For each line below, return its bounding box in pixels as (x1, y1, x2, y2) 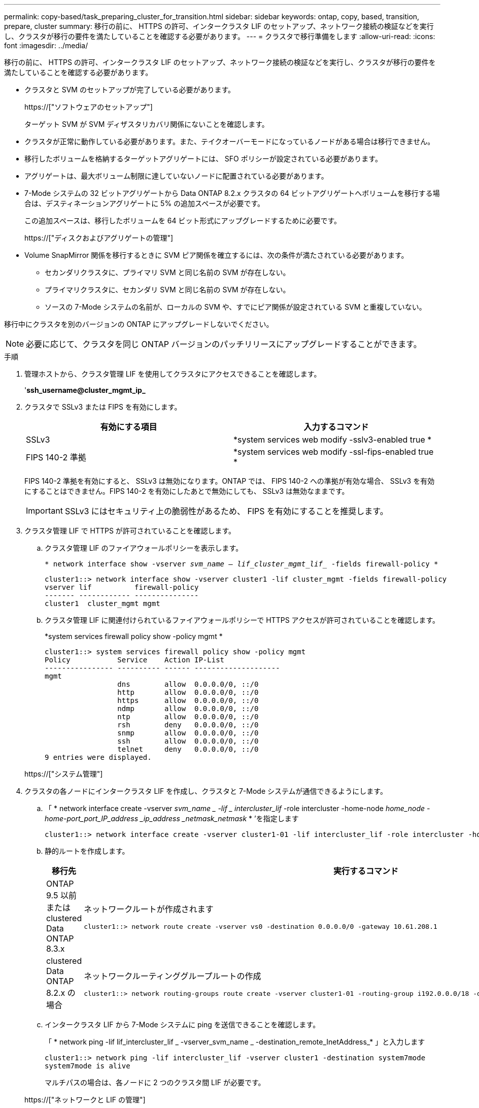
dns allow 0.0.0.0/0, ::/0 (117, 680, 259, 688)
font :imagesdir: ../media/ (4, 41, 88, 50)
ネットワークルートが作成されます (84, 903, 214, 914)
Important (26, 506, 63, 516)
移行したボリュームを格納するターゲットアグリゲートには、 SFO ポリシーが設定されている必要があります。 (24, 154, 382, 163)
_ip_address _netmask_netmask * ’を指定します (140, 814, 299, 823)
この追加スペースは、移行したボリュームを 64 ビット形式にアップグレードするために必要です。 (24, 216, 341, 225)
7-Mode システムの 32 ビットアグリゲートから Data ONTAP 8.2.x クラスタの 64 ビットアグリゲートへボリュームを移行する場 (24, 189, 440, 197)
